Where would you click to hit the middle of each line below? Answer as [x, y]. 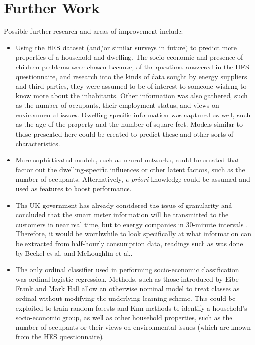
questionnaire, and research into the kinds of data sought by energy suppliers [131, 76]
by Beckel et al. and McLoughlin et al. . [74, 253]
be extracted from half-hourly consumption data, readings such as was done [129, 243]
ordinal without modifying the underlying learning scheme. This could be [126, 298]
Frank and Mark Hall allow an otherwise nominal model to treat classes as [127, 288]
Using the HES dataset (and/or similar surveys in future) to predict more [126, 47]
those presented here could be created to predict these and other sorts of [125, 134]
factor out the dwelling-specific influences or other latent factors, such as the [130, 169]
